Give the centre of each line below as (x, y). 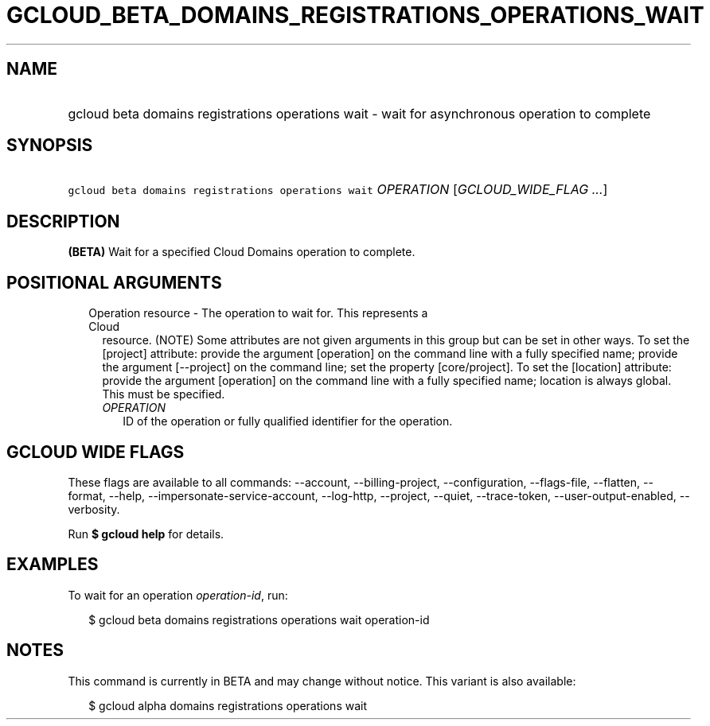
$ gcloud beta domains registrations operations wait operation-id (259, 619)
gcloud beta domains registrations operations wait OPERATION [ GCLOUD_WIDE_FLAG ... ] (338, 190)
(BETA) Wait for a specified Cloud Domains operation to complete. (242, 252)
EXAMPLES (53, 565)
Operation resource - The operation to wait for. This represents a (258, 313)
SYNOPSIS (50, 146)
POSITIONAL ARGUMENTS (114, 282)
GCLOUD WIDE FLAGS (96, 452)
